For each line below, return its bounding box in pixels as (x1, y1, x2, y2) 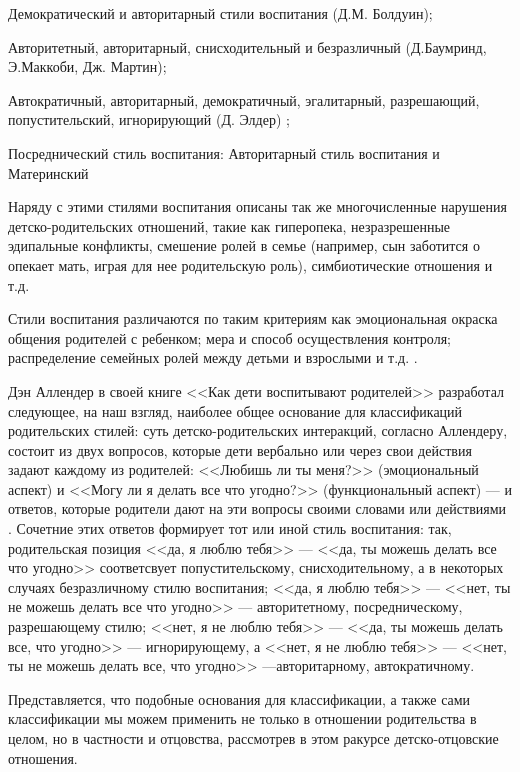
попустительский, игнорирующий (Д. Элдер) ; (8, 109, 290, 130)
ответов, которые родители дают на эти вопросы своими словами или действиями (8, 498, 507, 519)
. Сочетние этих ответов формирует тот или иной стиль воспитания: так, (8, 518, 452, 539)
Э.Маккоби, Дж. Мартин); (8, 56, 167, 77)
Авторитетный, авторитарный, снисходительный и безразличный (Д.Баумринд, (8, 36, 487, 57)
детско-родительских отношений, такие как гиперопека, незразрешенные (8, 215, 451, 236)
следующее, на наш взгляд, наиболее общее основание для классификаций (8, 400, 463, 421)
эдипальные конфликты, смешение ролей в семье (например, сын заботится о (8, 235, 480, 256)
